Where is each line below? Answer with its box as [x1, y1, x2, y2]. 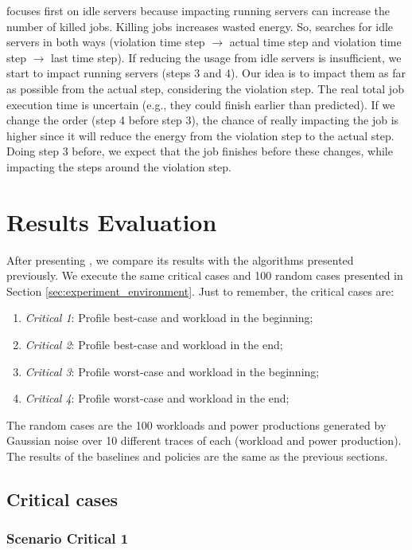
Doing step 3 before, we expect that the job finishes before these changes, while [6, 143, 393, 159]
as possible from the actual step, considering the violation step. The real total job [6, 80, 404, 96]
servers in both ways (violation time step [6, 33, 205, 50]
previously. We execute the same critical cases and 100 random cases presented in [6, 267, 403, 284]
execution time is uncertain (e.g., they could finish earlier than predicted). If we [6, 96, 395, 112]
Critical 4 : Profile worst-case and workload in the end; [25, 390, 290, 407]
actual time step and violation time [229, 33, 402, 50]
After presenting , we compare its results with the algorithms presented [6, 251, 354, 268]
